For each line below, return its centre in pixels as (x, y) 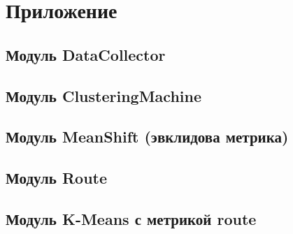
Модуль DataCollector (86, 54)
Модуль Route (57, 178)
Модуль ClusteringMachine (104, 95)
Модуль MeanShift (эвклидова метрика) (147, 137)
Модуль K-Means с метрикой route (131, 218)
